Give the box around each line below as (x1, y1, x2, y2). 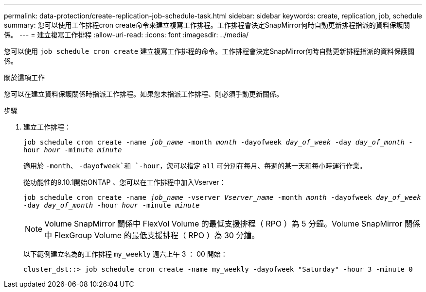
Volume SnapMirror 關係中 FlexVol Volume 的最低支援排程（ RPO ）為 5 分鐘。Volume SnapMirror (44, 219, 403, 228)
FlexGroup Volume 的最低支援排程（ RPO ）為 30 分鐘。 (54, 230, 260, 240)
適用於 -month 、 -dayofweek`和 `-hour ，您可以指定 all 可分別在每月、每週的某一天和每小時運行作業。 (23, 162, 367, 170)
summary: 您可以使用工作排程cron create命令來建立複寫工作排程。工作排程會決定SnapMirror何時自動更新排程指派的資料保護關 (4, 21, 410, 29)
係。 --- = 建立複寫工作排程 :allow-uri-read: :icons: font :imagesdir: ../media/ (4, 31, 249, 39)
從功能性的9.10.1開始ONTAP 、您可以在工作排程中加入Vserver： (23, 178, 226, 186)
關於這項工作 (4, 73, 45, 81)
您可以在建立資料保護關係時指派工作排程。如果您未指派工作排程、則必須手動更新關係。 (4, 90, 283, 98)
